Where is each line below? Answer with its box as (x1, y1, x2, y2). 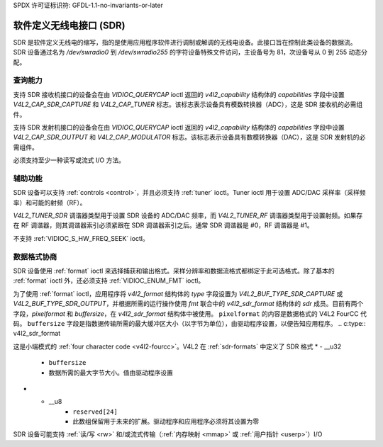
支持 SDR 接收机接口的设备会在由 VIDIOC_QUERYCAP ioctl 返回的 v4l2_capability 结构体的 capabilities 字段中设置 (13, 90, 345, 98)
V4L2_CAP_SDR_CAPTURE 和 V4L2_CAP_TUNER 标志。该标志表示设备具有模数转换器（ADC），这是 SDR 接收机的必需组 (13, 100, 363, 109)
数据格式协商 (13, 251, 57, 261)
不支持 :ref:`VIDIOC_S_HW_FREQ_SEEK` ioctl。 (13, 234, 149, 242)
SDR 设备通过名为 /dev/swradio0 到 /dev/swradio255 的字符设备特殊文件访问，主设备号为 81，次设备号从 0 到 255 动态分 (13, 48, 368, 57)
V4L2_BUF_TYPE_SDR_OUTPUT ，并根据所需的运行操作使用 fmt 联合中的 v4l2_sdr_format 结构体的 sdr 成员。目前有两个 (13, 300, 364, 308)
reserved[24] (72, 407, 118, 416)
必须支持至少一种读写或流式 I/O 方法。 (13, 156, 126, 164)
